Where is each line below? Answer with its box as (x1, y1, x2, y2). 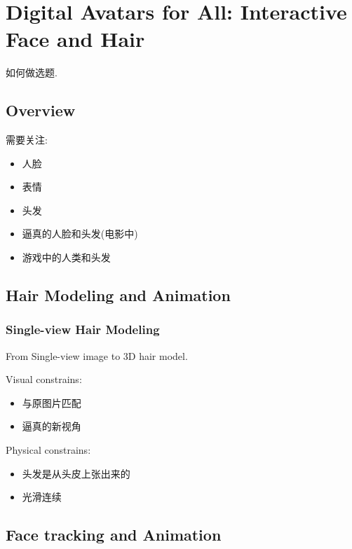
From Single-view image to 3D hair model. (6, 348, 188, 363)
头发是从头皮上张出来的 (22, 466, 130, 480)
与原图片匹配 (22, 395, 81, 410)
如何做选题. (6, 65, 57, 80)
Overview (6, 99, 76, 121)
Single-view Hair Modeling (6, 321, 160, 338)
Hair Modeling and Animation (6, 284, 231, 306)
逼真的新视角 (22, 419, 81, 433)
